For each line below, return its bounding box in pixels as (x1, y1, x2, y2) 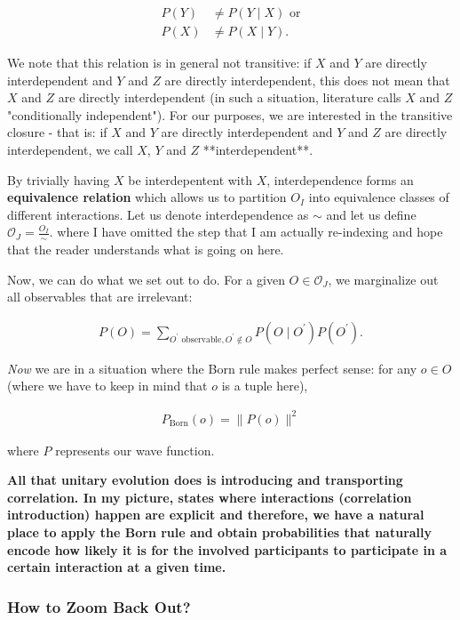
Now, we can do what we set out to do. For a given (7, 270, 285, 288)
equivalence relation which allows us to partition (7, 188, 287, 206)
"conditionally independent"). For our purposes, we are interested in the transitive (7, 105, 453, 124)
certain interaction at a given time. (7, 558, 226, 576)
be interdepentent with (128, 170, 252, 189)
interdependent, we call (7, 141, 133, 159)
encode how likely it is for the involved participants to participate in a (7, 540, 448, 559)
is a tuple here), (221, 376, 308, 395)
